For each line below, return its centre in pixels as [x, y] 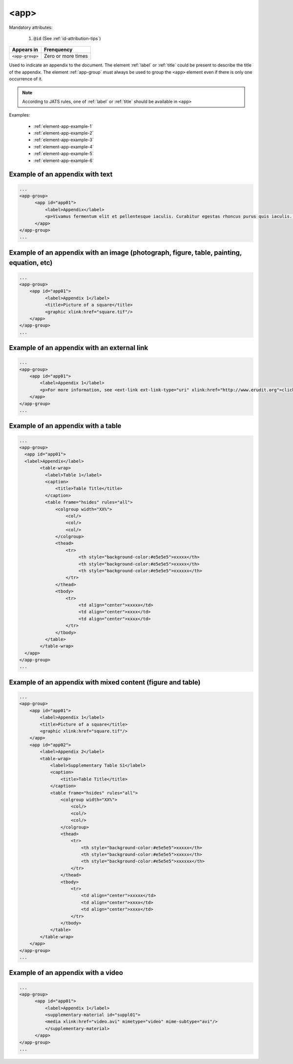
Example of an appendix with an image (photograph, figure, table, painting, [125, 252]
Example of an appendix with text [61, 175]
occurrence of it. [26, 79]
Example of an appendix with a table [65, 426]
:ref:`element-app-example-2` [63, 133]
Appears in [25, 50]
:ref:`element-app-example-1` [63, 126]
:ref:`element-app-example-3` [63, 140]
